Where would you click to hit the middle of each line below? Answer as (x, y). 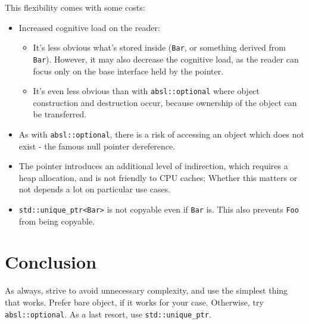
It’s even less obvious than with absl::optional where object (146, 91)
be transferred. (60, 114)
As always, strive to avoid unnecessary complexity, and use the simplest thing (146, 290)
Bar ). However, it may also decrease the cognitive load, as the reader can (166, 59)
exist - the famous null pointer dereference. (97, 146)
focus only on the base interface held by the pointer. (128, 71)
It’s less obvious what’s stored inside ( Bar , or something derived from (159, 47)
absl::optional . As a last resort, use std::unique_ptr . (108, 314)
